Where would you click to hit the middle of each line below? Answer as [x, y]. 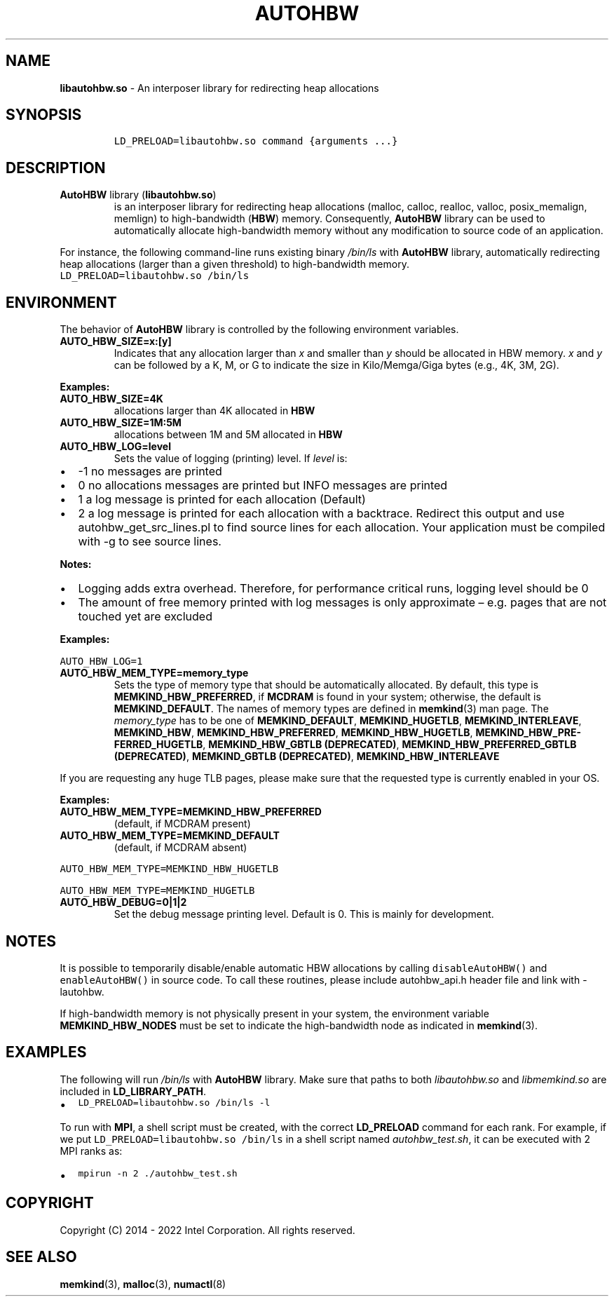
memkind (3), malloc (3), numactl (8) [143, 1284]
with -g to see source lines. [150, 542]
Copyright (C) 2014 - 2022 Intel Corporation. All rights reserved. [207, 1230]
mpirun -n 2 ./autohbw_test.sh [158, 1173]
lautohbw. [82, 991]
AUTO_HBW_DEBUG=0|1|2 [123, 902]
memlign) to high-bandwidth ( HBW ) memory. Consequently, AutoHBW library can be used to [329, 219]
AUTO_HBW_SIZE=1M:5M [121, 423]
